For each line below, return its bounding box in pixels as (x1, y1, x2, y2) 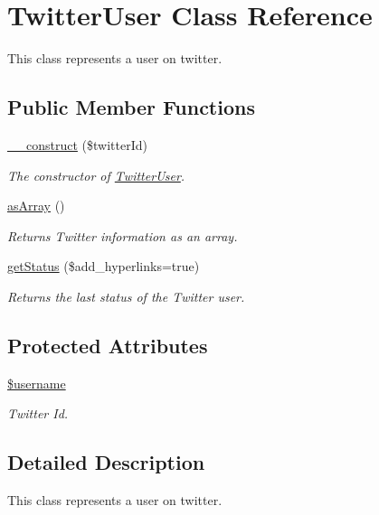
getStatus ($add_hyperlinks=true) (7, 257, 200, 276)
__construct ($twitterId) (7, 135, 147, 154)
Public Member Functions (7, 93, 255, 121)
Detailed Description (7, 448, 205, 476)
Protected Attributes (7, 331, 208, 359)
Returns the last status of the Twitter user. (7, 286, 245, 305)
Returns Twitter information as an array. (7, 226, 238, 245)
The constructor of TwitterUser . (7, 165, 185, 184)
